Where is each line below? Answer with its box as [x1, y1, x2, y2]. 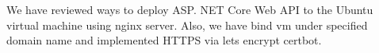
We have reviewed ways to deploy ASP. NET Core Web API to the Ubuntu [6, 2, 373, 17]
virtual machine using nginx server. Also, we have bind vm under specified [6, 16, 368, 33]
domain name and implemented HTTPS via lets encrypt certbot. [6, 32, 322, 48]
